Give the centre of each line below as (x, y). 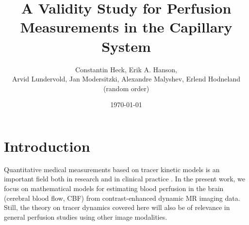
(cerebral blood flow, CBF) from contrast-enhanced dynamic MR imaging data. (122, 198)
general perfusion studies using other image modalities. (86, 217)
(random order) (126, 88)
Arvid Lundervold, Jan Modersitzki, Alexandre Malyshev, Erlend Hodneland (126, 79)
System (126, 46)
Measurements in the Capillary (126, 27)
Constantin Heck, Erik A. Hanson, (126, 69)
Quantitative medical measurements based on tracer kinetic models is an (112, 169)
